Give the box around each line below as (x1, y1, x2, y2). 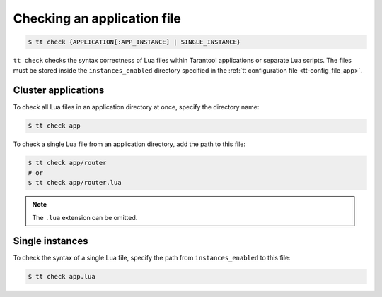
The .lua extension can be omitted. (32, 213, 138, 222)
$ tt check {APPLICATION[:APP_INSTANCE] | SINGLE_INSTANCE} (28, 38, 241, 46)
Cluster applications (13, 85, 105, 97)
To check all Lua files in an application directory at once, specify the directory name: (13, 103, 260, 111)
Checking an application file (13, 11, 182, 26)
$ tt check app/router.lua (28, 178, 122, 187)
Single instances (13, 235, 88, 247)
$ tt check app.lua (28, 272, 95, 281)
